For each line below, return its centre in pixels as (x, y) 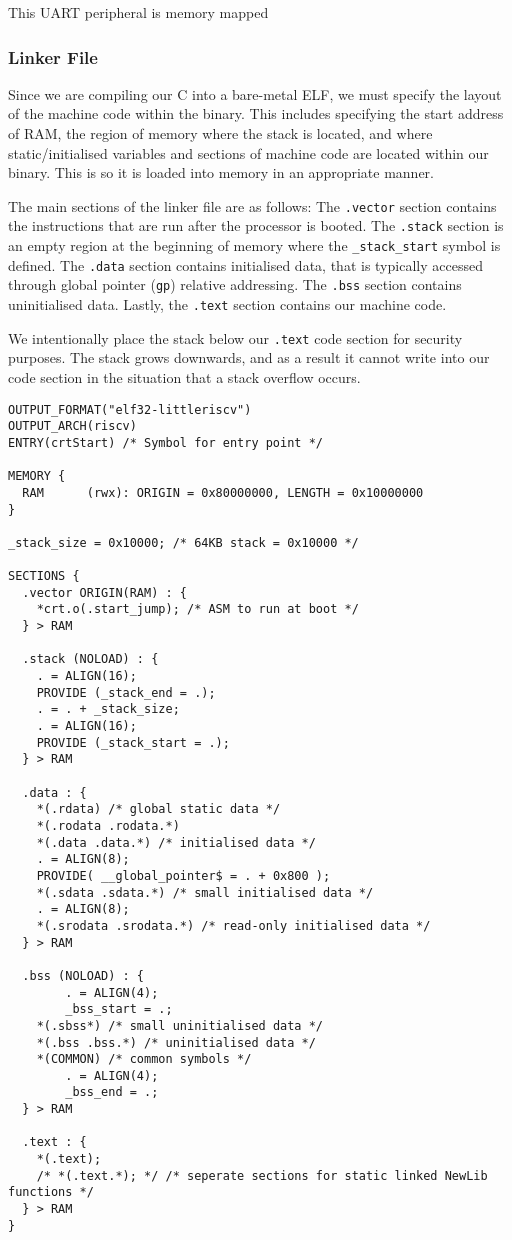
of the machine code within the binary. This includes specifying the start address (256, 113)
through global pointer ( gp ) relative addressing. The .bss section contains (235, 284)
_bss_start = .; (119, 1009)
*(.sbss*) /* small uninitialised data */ (179, 1025)
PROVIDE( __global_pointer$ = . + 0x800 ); (183, 875)
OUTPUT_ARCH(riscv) (72, 426)
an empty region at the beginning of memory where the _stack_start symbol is (254, 245)
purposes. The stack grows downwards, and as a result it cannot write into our (249, 357)
